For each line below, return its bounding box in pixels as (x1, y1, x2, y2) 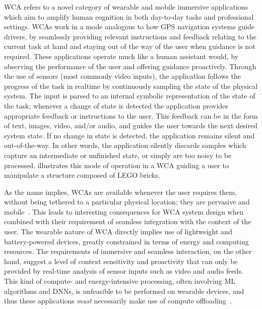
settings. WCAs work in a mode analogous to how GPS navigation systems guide (4, 21, 255, 32)
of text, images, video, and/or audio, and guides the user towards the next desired (4, 120, 257, 131)
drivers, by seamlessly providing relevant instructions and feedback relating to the (4, 31, 256, 41)
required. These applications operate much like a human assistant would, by (4, 50, 239, 61)
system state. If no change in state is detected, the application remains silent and (4, 130, 255, 140)
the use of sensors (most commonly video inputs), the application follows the (4, 71, 241, 81)
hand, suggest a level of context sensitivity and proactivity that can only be (4, 255, 238, 266)
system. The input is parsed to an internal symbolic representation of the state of (4, 90, 255, 101)
